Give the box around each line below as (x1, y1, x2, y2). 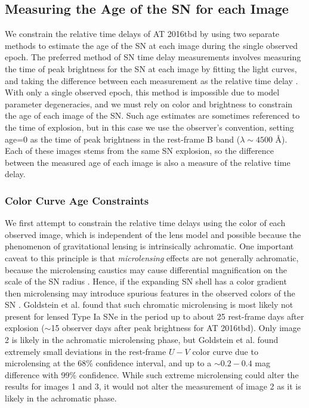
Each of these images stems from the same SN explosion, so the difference (5, 144, 274, 157)
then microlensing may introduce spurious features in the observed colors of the (5, 286, 295, 299)
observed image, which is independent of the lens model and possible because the (5, 228, 301, 240)
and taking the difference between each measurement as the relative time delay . (5, 74, 298, 86)
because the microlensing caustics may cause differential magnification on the (5, 263, 287, 276)
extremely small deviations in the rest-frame (5, 345, 166, 357)
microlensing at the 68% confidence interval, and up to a (5, 357, 212, 369)
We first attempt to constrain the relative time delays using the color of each (5, 217, 286, 229)
